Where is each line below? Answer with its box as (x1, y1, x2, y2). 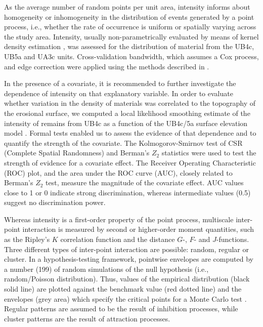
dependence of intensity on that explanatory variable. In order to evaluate (4, 88, 233, 98)
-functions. (216, 234, 249, 244)
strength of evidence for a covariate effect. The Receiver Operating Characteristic (4, 157, 256, 168)
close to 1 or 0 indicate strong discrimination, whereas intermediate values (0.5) (4, 187, 251, 197)
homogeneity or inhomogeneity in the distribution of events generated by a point (4, 11, 254, 22)
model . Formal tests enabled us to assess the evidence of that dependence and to (4, 128, 256, 138)
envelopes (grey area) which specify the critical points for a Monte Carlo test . (4, 293, 247, 304)
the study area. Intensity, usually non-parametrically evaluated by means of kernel (4, 31, 259, 42)
